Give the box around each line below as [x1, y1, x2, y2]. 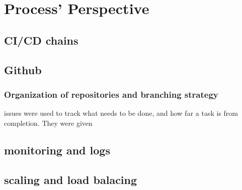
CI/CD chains [4, 32, 78, 48]
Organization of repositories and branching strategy [4, 88, 218, 100]
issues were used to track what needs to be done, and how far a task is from [4, 108, 238, 118]
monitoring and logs [4, 142, 110, 157]
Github [4, 62, 42, 77]
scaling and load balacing [4, 171, 137, 187]
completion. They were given [4, 117, 93, 128]
